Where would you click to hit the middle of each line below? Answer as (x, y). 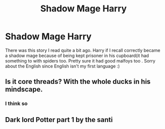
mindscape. (24, 90)
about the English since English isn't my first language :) (63, 66)
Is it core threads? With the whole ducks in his (78, 82)
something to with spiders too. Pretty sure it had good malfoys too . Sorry (80, 61)
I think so (16, 104)
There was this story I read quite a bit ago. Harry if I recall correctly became (83, 50)
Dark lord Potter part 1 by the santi (59, 120)
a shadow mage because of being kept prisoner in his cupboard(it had (77, 56)
